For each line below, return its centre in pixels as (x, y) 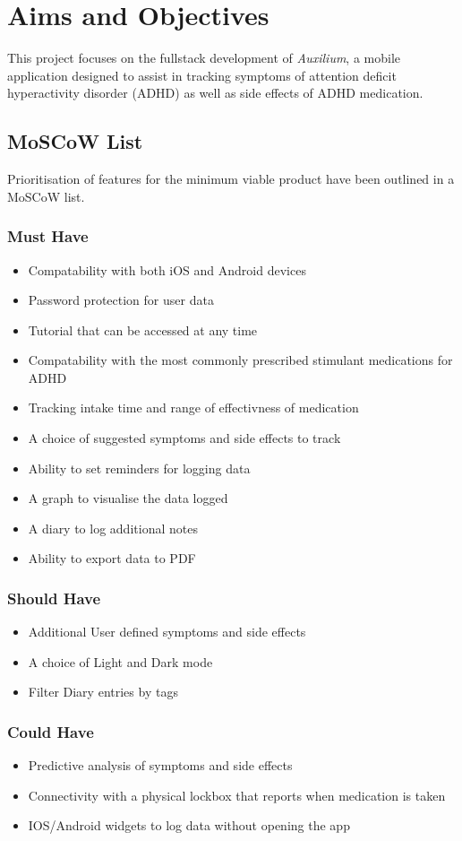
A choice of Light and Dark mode (120, 661)
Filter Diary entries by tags (103, 692)
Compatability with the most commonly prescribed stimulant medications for (240, 360)
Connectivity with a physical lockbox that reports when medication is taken (237, 795)
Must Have (48, 236)
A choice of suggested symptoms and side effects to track (184, 438)
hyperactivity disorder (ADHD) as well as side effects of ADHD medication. (215, 93)
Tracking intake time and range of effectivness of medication (193, 407)
